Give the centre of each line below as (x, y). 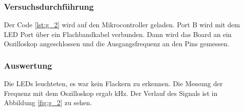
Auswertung (28, 65)
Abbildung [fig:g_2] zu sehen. (48, 102)
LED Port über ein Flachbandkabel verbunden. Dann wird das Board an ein (118, 34)
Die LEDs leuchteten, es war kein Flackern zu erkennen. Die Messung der (113, 83)
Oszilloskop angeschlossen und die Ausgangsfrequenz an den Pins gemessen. (117, 44)
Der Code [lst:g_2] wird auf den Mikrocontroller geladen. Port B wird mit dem (122, 25)
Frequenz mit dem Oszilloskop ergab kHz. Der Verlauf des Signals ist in (111, 93)
